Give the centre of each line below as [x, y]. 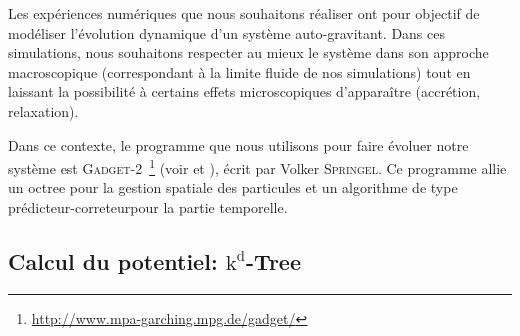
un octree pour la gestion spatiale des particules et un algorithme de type [233, 187]
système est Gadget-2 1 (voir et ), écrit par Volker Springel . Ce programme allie [257, 166]
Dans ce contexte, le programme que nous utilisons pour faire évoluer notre [238, 144]
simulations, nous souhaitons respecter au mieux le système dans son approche [248, 52]
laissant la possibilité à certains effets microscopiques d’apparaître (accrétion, [244, 91]
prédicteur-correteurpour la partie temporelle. [148, 207]
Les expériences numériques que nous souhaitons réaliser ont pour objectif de [244, 13]
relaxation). [43, 110]
